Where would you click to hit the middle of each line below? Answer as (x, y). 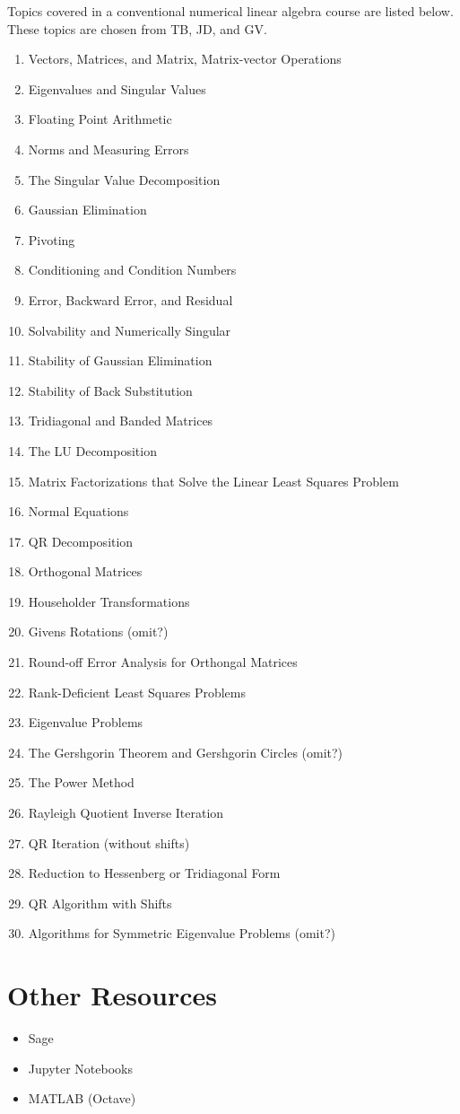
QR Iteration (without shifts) (109, 842)
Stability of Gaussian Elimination (120, 360)
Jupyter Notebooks (81, 1068)
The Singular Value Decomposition (124, 179)
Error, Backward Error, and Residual (130, 299)
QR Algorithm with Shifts (100, 903)
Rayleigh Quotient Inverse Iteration (126, 813)
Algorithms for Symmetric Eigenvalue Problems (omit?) (182, 933)
